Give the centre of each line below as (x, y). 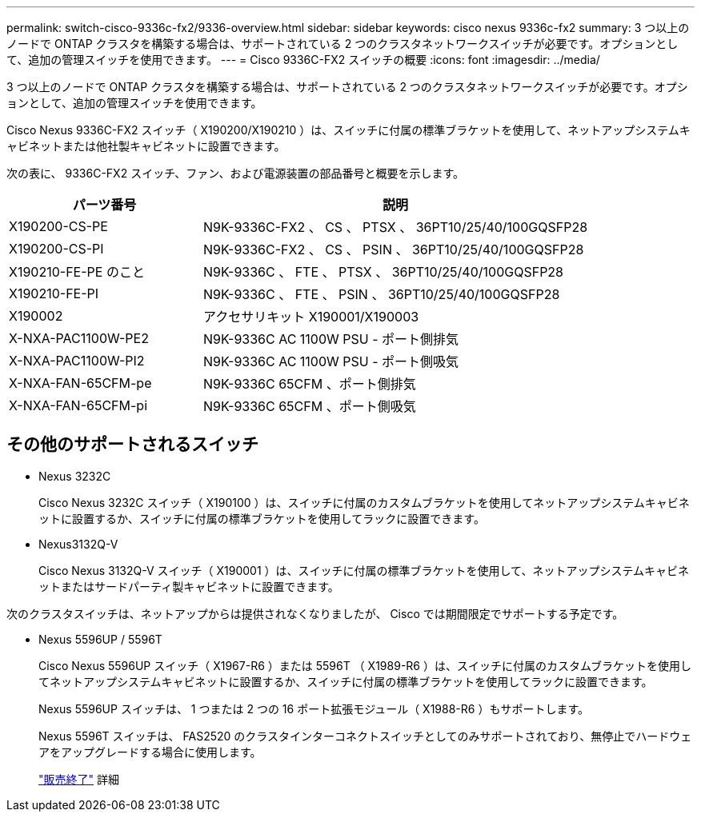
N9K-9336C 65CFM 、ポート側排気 (310, 384)
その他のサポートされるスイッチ (132, 445)
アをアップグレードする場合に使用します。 (150, 752)
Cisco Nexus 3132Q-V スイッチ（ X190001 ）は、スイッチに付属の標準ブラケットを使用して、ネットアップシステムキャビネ (364, 570)
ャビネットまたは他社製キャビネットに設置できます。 (146, 146)
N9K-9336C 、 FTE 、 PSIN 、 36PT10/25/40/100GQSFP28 (382, 294)
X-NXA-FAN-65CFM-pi (78, 405)
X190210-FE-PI (54, 293)
